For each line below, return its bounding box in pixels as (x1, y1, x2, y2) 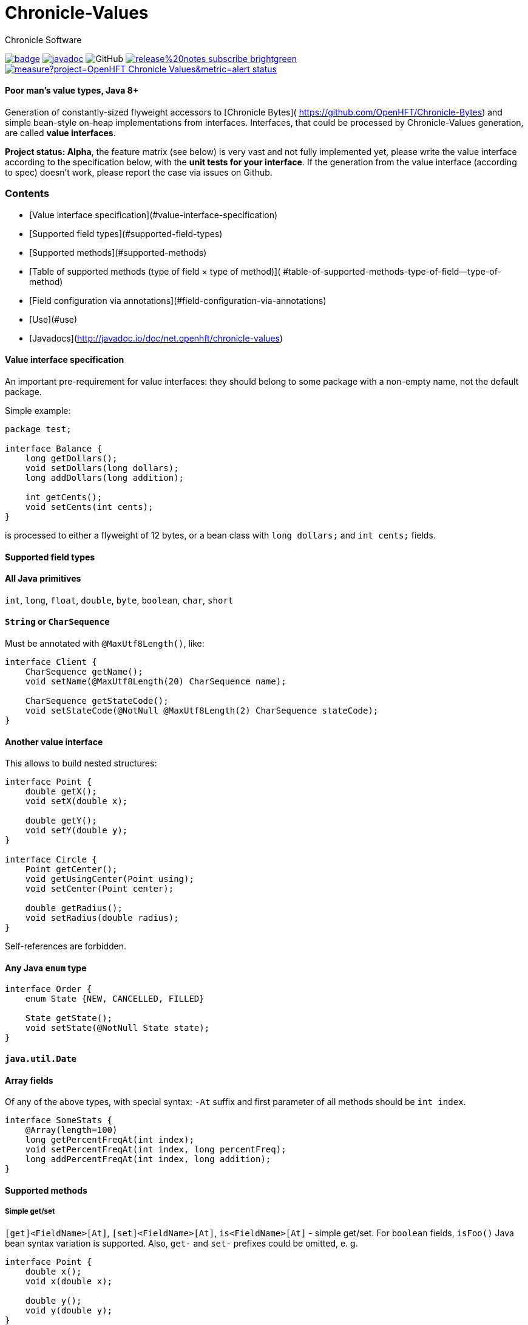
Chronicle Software (5, 34, 82, 45)
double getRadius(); (25, 903, 123, 914)
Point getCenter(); (25, 864, 118, 875)
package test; (5, 424, 72, 434)
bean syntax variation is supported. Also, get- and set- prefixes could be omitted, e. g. (5, 1237, 358, 1248)
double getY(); (25, 816, 97, 826)
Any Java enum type (5, 962, 87, 973)
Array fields (5, 1075, 53, 1086)
